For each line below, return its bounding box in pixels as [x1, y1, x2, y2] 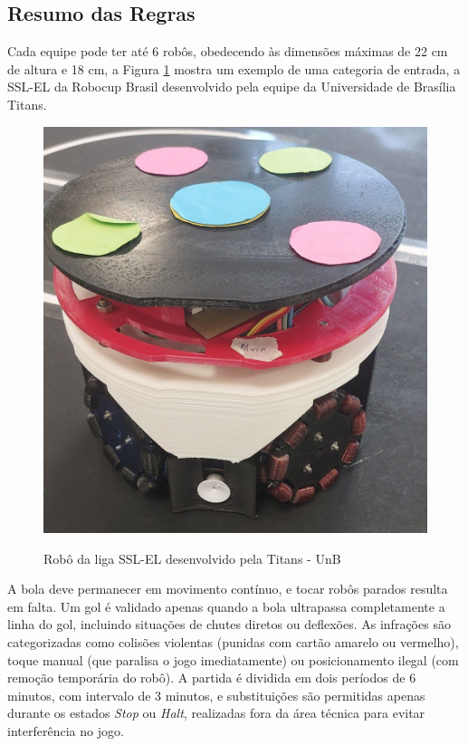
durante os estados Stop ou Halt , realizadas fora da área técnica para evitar [7, 703, 425, 722]
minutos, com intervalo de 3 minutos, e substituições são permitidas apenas [7, 685, 425, 704]
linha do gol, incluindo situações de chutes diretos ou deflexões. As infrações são [7, 615, 451, 634]
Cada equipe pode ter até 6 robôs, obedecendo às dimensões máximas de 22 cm [7, 42, 448, 61]
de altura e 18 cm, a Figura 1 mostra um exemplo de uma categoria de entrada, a [7, 59, 461, 78]
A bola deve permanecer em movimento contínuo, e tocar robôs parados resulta [7, 579, 448, 598]
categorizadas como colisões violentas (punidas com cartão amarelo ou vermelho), [7, 633, 459, 652]
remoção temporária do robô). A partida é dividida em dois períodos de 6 [7, 668, 416, 687]
